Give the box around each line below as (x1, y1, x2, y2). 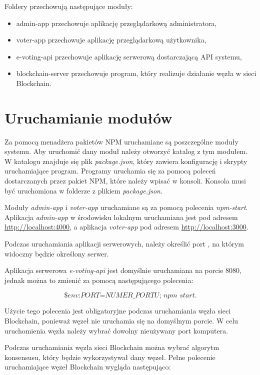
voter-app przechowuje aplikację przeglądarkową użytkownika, (16, 34, 206, 45)
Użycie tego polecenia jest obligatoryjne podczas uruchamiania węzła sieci (4, 305, 231, 316)
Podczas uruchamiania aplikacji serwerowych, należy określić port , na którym (4, 238, 244, 249)
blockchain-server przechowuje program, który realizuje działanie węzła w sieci (16, 68, 256, 78)
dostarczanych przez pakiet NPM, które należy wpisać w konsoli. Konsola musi (4, 175, 246, 186)
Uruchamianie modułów (4, 107, 172, 127)
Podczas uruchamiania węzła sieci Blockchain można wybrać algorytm (4, 342, 219, 352)
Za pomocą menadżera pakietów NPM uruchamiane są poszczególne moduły (4, 136, 238, 146)
